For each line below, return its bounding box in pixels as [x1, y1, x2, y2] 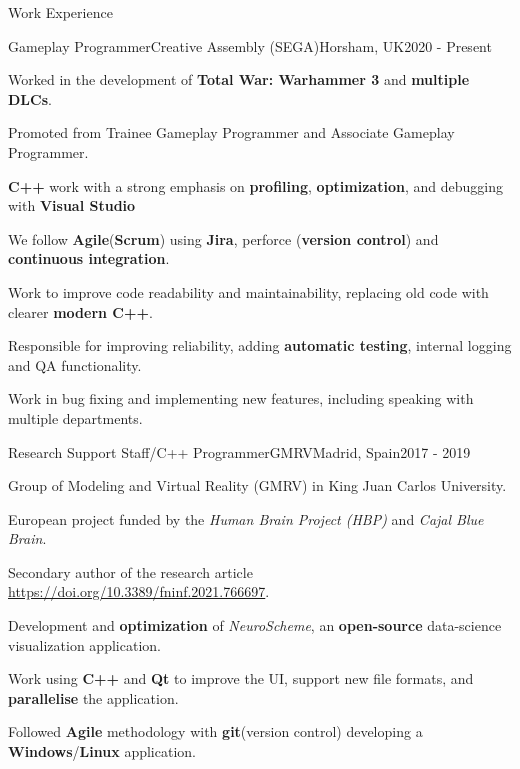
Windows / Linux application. [8, 741, 196, 762]
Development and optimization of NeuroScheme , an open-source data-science [8, 615, 502, 636]
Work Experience [8, 2, 113, 22]
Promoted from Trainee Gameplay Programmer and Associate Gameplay [8, 122, 455, 143]
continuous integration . [8, 248, 170, 269]
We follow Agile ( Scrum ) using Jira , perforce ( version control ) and [8, 228, 439, 249]
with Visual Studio [8, 195, 136, 216]
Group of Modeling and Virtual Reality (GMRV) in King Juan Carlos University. [8, 475, 507, 496]
